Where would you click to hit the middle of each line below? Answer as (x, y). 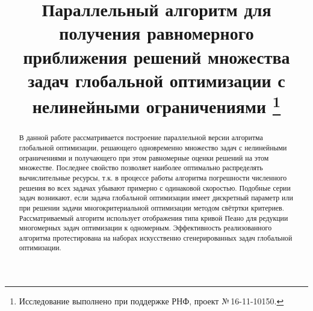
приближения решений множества (156, 56)
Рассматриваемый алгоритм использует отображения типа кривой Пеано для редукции (153, 217)
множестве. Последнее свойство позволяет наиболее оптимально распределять (141, 168)
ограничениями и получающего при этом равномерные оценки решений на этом (144, 157)
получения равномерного (156, 33)
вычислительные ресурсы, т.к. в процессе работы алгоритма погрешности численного (153, 177)
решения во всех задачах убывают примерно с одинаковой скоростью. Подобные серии (155, 187)
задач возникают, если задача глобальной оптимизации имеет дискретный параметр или (156, 198)
